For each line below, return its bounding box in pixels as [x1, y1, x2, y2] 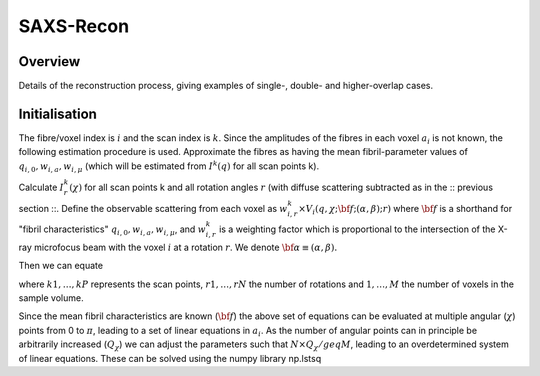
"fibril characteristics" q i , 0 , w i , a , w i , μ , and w [18, 223, 207, 237]
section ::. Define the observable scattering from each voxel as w [18, 202, 288, 214]
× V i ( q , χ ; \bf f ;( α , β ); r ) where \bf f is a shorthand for [298, 202, 513, 217]
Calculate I [18, 181, 64, 193]
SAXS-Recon [18, 15, 130, 37]
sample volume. [18, 292, 84, 304]
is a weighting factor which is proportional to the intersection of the [218, 223, 496, 235]
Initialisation [18, 105, 97, 122]
